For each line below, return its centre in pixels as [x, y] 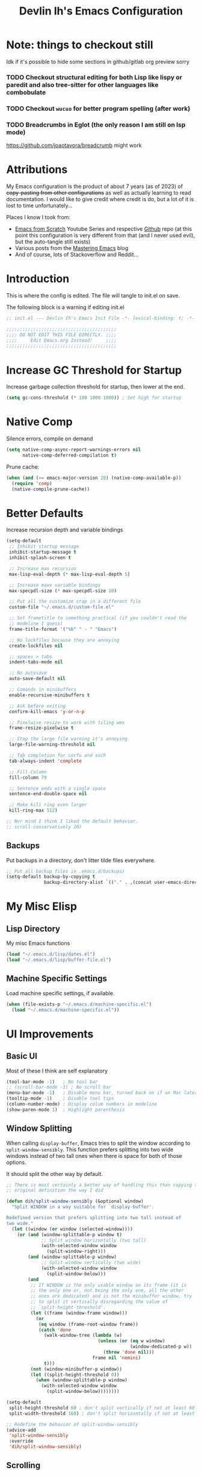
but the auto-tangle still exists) [53, 242]
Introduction [38, 279]
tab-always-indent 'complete [45, 761]
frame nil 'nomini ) [117, 1358]
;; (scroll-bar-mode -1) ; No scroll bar [59, 1087]
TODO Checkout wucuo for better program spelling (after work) [98, 108]
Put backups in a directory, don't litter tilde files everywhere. [81, 860]
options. [17, 1162]
